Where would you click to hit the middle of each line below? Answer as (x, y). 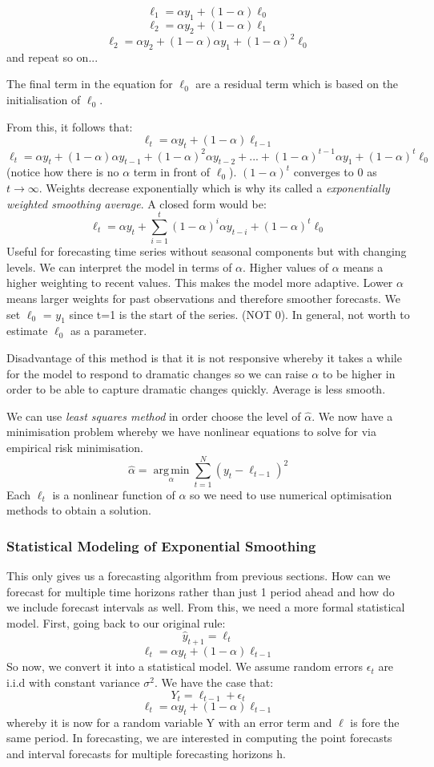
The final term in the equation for (90, 84)
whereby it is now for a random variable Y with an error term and (169, 722)
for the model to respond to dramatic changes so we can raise (157, 373)
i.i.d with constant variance (73, 682)
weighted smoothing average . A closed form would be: (137, 203)
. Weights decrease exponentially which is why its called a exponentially (214, 187)
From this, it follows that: (70, 126)
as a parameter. (109, 331)
